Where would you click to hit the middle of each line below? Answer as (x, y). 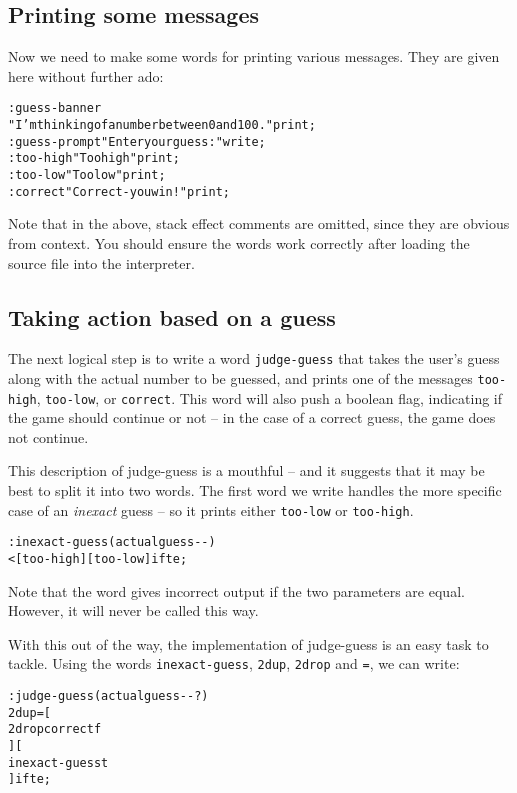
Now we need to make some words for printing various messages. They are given (254, 56)
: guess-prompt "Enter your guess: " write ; (137, 141)
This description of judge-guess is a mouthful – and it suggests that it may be (246, 470)
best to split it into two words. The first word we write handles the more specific (255, 490)
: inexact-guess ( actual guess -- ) (112, 542)
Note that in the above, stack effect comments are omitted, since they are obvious (259, 223)
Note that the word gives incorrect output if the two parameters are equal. (236, 590)
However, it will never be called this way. (133, 610)
